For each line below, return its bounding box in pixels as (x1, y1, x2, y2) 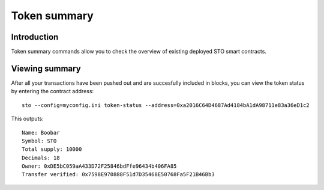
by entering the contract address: (11, 88, 94, 95)
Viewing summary (11, 63, 81, 73)
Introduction (11, 32, 59, 42)
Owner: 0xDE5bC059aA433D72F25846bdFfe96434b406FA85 (22, 163, 177, 170)
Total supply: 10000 (22, 146, 82, 153)
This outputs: (11, 115, 44, 123)
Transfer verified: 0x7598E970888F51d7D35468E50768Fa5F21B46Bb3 (22, 171, 215, 178)
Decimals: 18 (22, 154, 60, 161)
